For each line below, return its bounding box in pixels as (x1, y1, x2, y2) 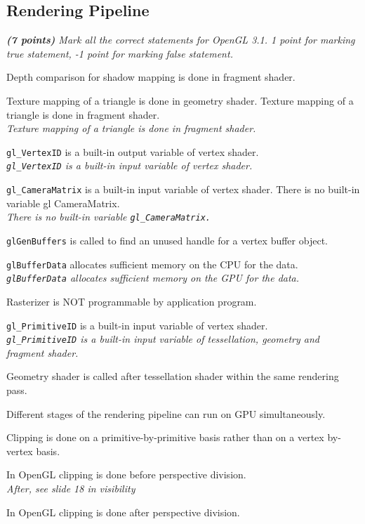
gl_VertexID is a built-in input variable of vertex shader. (6, 158, 253, 173)
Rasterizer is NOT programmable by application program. (6, 294, 257, 308)
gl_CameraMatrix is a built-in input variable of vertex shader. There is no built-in (6, 182, 360, 197)
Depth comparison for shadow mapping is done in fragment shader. (6, 70, 296, 84)
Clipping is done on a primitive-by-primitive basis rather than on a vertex (6, 430, 324, 445)
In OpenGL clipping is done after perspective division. (6, 504, 240, 519)
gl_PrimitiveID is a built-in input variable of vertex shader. (6, 317, 268, 332)
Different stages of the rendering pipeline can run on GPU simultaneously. (6, 406, 326, 421)
